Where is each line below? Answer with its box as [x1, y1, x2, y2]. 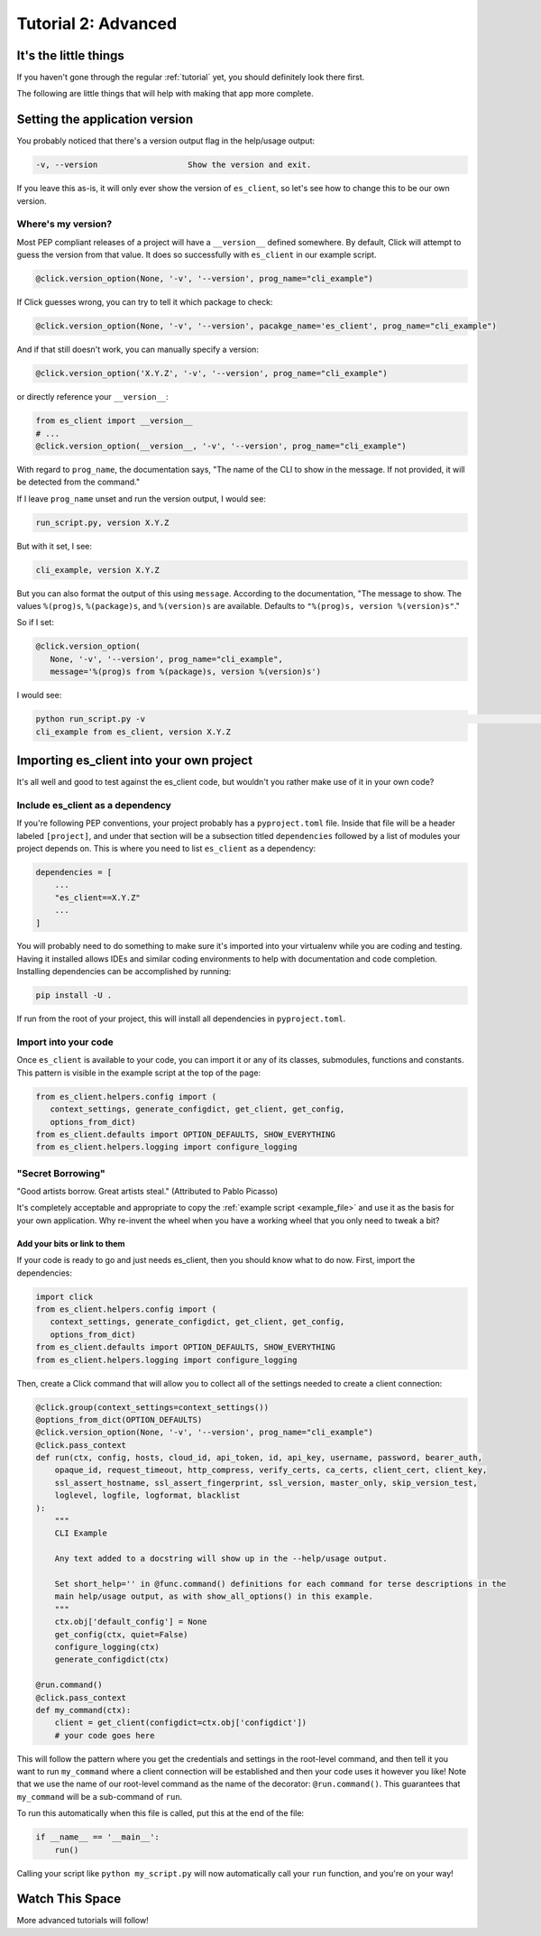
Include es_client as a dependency [16, 798, 171, 811]
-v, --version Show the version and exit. [35, 160, 312, 171]
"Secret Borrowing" [16, 1166, 105, 1179]
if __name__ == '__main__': [35, 1832, 160, 1842]
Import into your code [16, 1036, 115, 1048]
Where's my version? [16, 217, 113, 230]
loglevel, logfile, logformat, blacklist [54, 1490, 241, 1501]
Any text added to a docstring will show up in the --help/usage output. [54, 1553, 388, 1564]
